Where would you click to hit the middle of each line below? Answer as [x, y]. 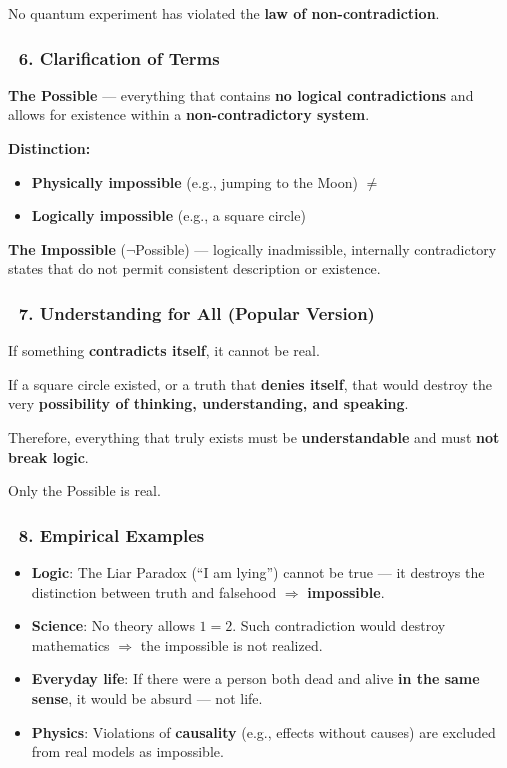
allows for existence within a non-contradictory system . [189, 114]
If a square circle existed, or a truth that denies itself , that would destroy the [250, 383]
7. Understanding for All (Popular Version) [196, 312]
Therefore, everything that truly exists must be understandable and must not [254, 436]
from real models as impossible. [127, 751]
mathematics [70, 644]
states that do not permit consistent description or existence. [194, 268]
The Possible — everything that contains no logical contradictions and [241, 94]
